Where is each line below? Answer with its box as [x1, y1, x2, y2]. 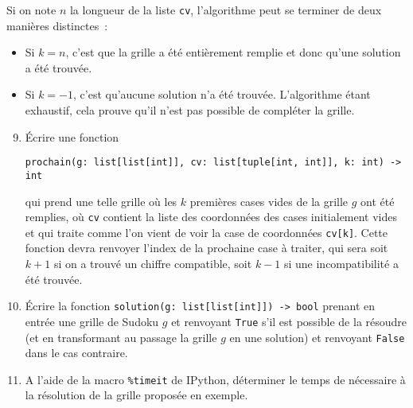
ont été [360, 192, 395, 209]
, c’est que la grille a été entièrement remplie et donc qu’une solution [65, 44, 401, 60]
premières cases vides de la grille [189, 192, 349, 209]
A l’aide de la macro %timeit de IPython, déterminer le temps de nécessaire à [25, 371, 406, 387]
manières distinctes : [6, 17, 108, 33]
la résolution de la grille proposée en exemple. [25, 387, 248, 403]
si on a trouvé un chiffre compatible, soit [53, 255, 252, 272]
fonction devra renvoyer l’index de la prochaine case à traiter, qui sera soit [25, 239, 388, 256]
